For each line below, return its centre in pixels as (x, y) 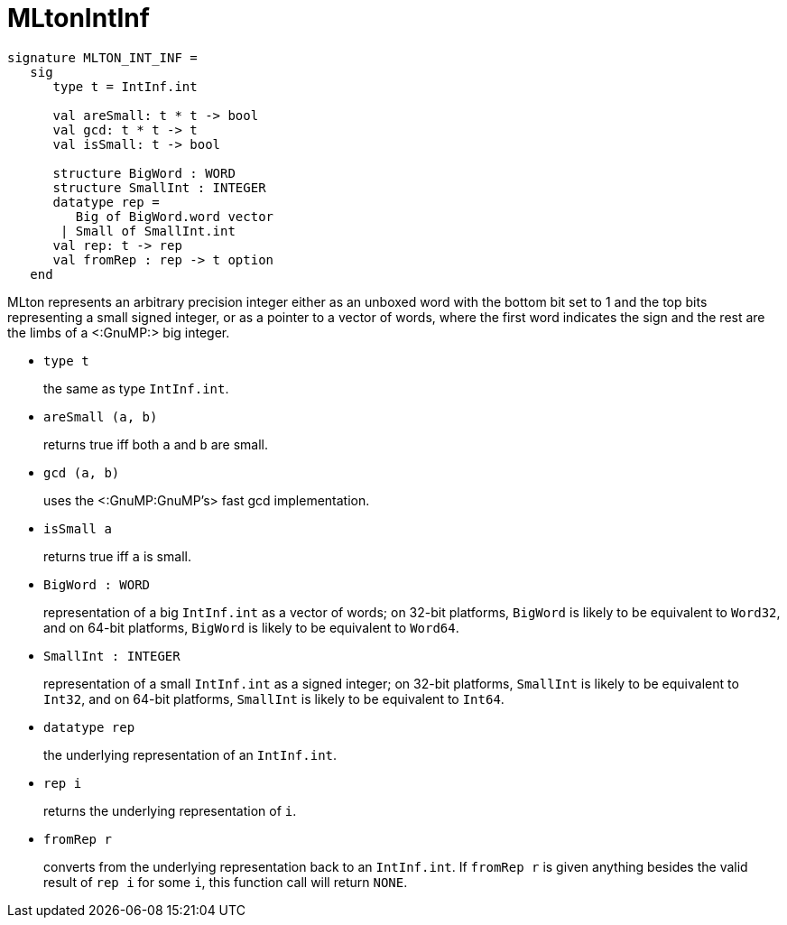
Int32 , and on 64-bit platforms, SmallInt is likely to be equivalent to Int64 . (274, 698)
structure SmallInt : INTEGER (159, 187)
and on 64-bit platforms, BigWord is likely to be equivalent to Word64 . (251, 627)
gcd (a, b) (82, 472)
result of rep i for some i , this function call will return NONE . (226, 882)
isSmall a (78, 528)
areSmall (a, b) (101, 416)
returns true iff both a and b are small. (156, 444)
